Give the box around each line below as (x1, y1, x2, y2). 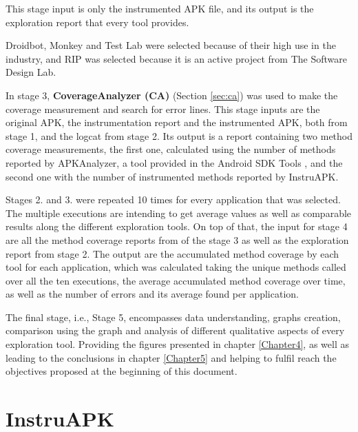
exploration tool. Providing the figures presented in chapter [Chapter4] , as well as (6, 337, 349, 351)
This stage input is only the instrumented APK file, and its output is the (6, 1, 314, 15)
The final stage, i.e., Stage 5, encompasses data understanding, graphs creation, (6, 309, 341, 324)
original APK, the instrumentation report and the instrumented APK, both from (6, 115, 348, 130)
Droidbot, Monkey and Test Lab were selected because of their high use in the (6, 38, 336, 52)
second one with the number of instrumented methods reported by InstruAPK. (6, 169, 339, 183)
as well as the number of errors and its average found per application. (6, 287, 299, 301)
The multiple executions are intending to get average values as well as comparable (6, 205, 352, 220)
